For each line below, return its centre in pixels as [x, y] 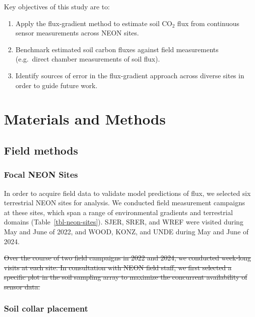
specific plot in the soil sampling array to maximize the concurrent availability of [126, 277]
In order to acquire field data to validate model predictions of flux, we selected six [127, 193]
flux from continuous [208, 23]
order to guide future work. [57, 85]
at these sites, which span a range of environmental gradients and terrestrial [118, 212]
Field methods [41, 150]
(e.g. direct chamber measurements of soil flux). [88, 59]
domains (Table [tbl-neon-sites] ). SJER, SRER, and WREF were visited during [124, 222]
